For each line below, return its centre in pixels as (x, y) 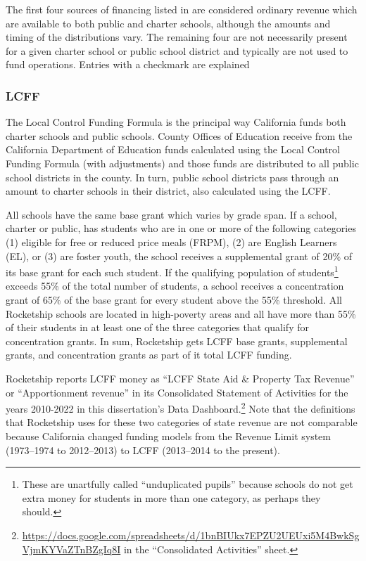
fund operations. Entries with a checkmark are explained (128, 64)
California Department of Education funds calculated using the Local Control (173, 149)
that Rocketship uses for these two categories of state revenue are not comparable (182, 422)
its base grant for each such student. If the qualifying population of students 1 (172, 271)
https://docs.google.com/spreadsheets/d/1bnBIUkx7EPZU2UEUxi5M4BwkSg (191, 535)
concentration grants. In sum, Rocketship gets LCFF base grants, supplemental (177, 341)
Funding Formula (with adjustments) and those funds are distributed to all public (182, 163)
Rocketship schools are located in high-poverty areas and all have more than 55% (181, 313)
